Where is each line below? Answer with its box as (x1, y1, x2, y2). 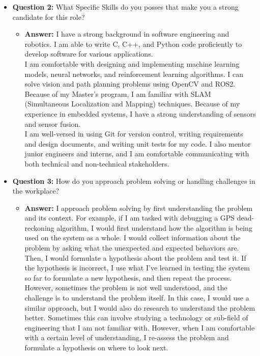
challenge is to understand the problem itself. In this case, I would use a (24, 292, 249, 303)
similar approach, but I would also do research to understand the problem (24, 302, 255, 313)
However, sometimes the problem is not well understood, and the (24, 282, 227, 293)
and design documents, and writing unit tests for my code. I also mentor (24, 138, 251, 149)
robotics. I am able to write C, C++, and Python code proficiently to (24, 38, 242, 49)
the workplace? (12, 185, 60, 196)
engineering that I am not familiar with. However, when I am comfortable (24, 322, 255, 333)
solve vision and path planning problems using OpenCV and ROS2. (24, 78, 236, 89)
